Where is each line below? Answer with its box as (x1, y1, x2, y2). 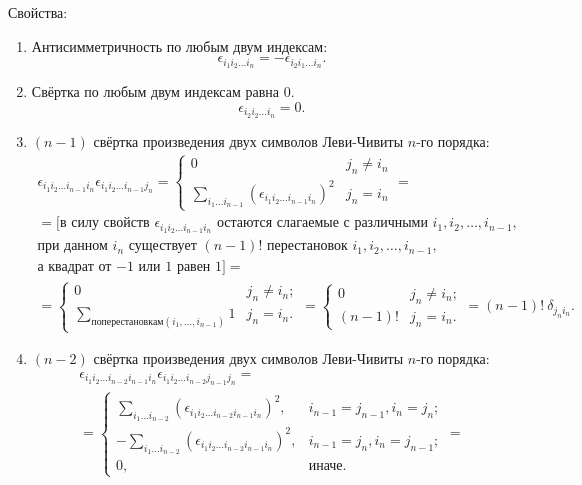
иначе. (308, 459, 347, 474)
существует (128, 239, 197, 254)
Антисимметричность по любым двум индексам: (31, 35, 328, 56)
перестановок (266, 239, 348, 254)
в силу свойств (59, 216, 150, 231)
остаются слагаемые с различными (216, 216, 428, 231)
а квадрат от (37, 260, 112, 275)
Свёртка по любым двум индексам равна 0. (31, 81, 295, 102)
